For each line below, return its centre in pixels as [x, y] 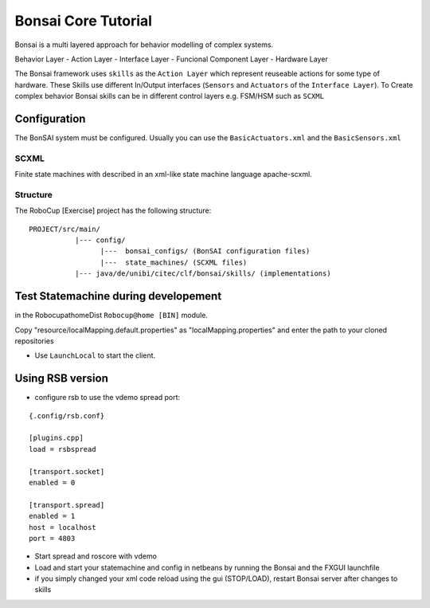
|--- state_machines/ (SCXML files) [174, 262]
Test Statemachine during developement [118, 296]
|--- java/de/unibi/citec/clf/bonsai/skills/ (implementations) [203, 274]
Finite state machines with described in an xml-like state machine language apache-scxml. [163, 175]
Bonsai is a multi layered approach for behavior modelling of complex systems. [144, 45]
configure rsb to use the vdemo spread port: [107, 398]
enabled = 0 [52, 482]
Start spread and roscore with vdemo [96, 556]
